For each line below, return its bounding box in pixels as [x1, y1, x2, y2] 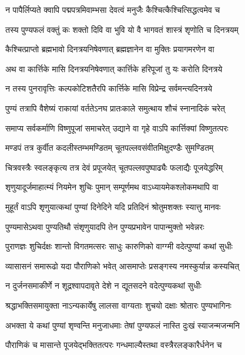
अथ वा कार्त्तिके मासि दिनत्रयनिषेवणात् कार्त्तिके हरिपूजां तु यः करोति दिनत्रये [5, 62, 223, 75]
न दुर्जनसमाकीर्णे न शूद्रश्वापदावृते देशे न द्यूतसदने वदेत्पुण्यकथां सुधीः [5, 279, 202, 292]
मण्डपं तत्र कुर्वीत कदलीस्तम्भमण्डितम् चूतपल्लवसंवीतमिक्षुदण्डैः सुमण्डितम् [5, 141, 214, 154]
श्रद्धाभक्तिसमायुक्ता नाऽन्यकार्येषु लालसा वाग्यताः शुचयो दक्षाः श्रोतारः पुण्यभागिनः [5, 299, 231, 311]
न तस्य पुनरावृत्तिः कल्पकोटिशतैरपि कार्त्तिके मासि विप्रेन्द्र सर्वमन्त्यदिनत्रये [5, 82, 213, 94]
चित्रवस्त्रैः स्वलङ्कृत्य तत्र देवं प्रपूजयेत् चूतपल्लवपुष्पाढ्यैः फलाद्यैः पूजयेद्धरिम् [5, 161, 223, 173]
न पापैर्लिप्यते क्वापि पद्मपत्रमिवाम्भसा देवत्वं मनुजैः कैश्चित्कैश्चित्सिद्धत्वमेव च [5, 4, 220, 15]
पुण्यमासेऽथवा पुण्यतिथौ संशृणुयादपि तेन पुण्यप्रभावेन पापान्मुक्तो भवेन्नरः [5, 220, 204, 232]
